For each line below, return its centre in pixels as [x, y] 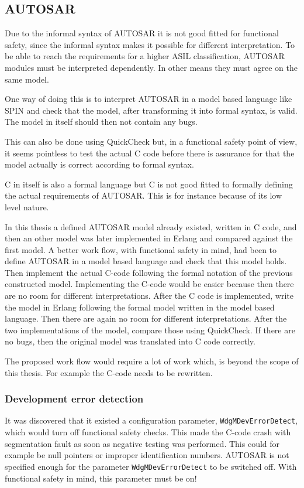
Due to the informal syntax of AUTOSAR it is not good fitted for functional [142, 33]
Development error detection [74, 399]
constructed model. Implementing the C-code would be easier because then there [149, 284]
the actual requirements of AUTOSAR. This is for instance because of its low [144, 195]
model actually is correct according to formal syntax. [99, 164]
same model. [27, 79]
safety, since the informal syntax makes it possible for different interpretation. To [150, 44]
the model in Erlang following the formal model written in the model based [140, 307]
